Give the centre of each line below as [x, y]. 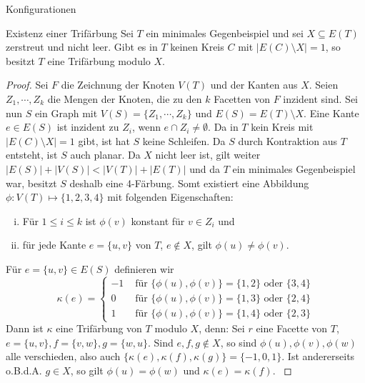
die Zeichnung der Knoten [118, 85]
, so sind [239, 342]
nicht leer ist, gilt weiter [208, 155]
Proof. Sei [27, 85]
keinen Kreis [197, 47]
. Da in [223, 127]
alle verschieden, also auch [63, 356]
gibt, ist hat [104, 140]
